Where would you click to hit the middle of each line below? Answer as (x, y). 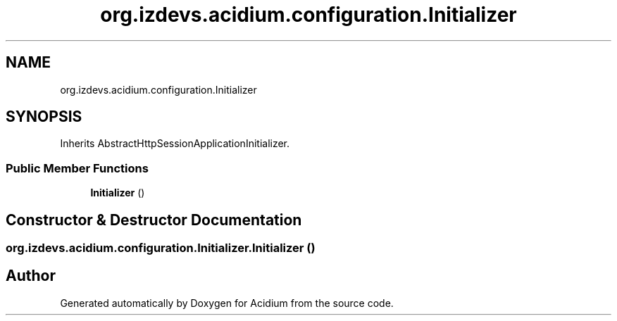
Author (31, 276)
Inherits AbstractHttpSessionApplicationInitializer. (175, 144)
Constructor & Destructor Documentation (154, 220)
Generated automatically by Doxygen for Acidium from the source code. (227, 303)
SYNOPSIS (44, 117)
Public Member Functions (77, 168)
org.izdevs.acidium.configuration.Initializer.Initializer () (161, 248)
